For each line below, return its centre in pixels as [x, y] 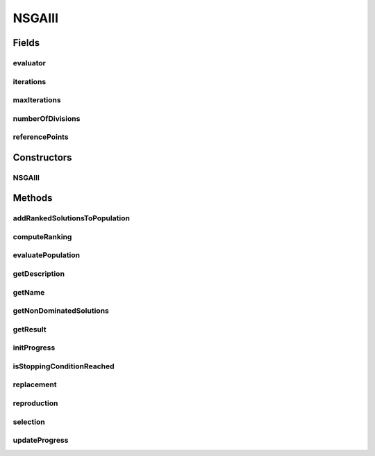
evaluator [30, 63]
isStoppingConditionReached [64, 366]
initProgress [34, 348]
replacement [35, 384]
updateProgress [41, 440]
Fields [26, 43]
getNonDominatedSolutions [61, 311]
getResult [30, 329]
